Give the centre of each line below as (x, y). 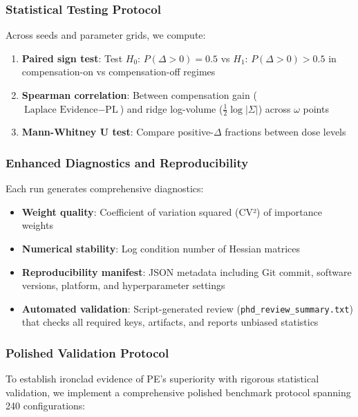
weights (37, 225)
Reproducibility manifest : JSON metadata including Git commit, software (187, 271)
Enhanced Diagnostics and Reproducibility (127, 162)
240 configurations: (46, 406)
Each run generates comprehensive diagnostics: (105, 188)
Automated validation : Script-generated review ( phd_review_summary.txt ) (187, 308)
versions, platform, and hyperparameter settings (123, 285)
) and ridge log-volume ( (171, 108)
